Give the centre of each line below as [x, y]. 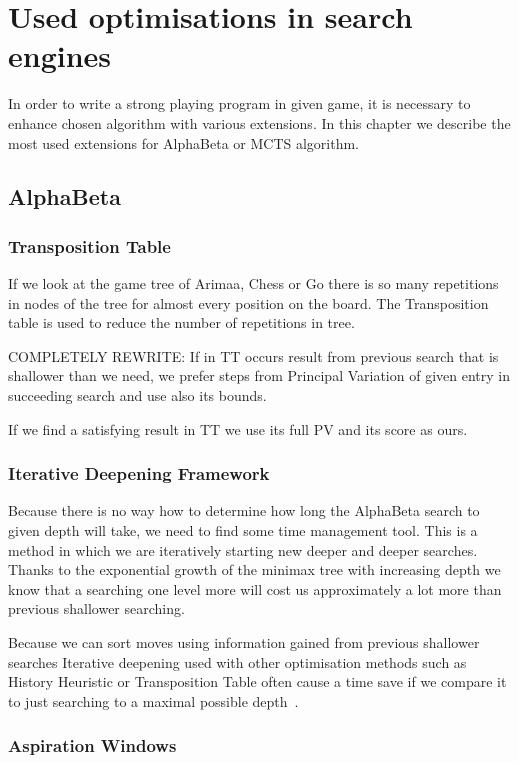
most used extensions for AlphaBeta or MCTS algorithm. [184, 142]
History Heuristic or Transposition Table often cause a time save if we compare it [257, 681]
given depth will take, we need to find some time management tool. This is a [243, 530]
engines [60, 55]
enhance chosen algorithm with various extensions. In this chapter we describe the [259, 122]
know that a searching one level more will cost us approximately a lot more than [255, 588]
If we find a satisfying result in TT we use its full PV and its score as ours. [238, 428]
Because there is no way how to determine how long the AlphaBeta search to [244, 510]
